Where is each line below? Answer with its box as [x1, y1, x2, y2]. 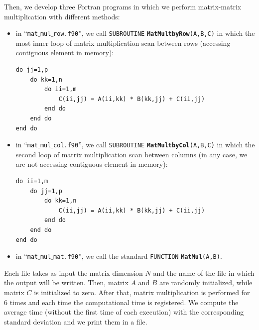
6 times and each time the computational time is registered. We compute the [4, 297, 239, 307]
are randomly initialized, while [159, 277, 253, 288]
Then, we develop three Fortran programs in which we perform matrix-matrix [4, 1, 242, 11]
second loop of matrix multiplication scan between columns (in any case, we [15, 149, 248, 159]
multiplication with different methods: [4, 11, 120, 21]
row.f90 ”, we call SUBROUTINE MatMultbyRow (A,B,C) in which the [53, 28, 255, 38]
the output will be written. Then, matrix [4, 277, 129, 288]
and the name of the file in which [153, 267, 255, 278]
